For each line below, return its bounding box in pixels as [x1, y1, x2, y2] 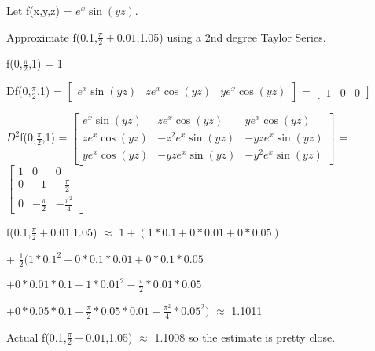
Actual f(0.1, [6, 328, 67, 345]
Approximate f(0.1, [6, 28, 97, 45]
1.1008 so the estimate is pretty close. [154, 328, 336, 345]
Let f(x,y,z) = [6, 2, 72, 18]
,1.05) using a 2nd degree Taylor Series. [136, 28, 326, 45]
